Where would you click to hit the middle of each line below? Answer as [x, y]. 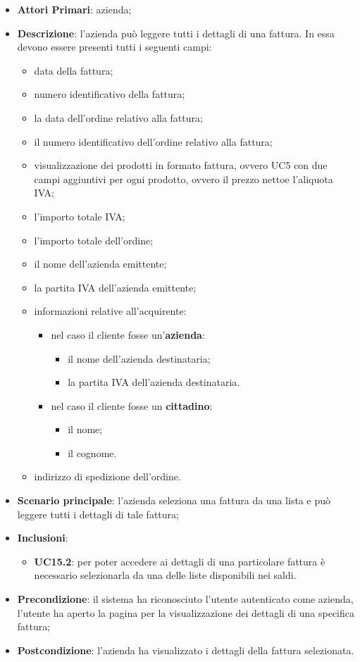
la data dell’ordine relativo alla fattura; [118, 117]
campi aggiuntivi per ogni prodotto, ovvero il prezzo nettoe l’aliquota [184, 179]
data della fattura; [74, 70]
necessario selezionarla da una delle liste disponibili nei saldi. [165, 575]
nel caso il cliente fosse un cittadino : [132, 405]
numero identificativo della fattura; [110, 94]
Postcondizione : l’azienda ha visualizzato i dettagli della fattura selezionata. [186, 650]
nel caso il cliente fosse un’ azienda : [128, 334]
